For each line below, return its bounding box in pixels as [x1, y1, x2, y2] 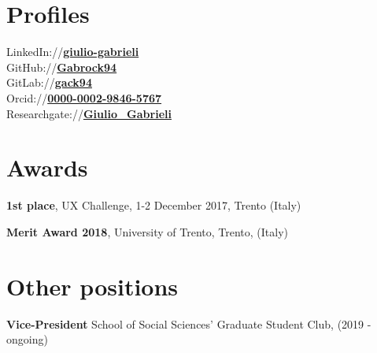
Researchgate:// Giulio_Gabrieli [6, 105, 172, 121]
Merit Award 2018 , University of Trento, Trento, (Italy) [6, 223, 289, 240]
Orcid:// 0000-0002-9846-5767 [6, 89, 162, 106]
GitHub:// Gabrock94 [6, 58, 117, 75]
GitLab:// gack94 [6, 74, 92, 91]
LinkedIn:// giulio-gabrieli [6, 43, 139, 60]
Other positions [6, 269, 179, 302]
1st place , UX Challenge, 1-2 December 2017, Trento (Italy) [6, 197, 301, 214]
